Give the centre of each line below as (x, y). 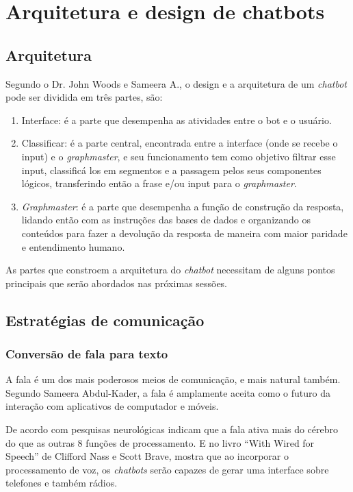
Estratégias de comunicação (105, 320)
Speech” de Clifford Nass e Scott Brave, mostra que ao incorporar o (147, 456)
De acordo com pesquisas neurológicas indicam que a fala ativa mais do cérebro (172, 429)
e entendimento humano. (73, 246)
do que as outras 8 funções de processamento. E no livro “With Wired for (160, 442)
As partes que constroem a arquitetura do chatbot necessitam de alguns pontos (170, 270)
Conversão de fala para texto (87, 354)
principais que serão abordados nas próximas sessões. (117, 283)
